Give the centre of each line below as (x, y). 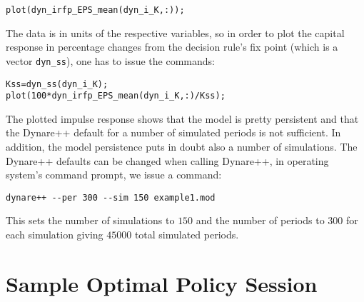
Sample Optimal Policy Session (162, 283)
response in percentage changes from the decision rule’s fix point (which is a (172, 47)
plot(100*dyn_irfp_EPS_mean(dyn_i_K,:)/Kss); (116, 96)
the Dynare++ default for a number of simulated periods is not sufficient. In (173, 132)
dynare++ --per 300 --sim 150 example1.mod (111, 197)
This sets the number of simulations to (90, 220)
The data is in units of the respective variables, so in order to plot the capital (175, 32)
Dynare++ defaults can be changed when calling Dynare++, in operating (167, 160)
